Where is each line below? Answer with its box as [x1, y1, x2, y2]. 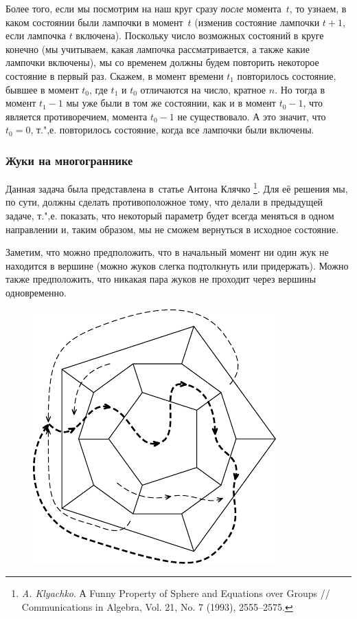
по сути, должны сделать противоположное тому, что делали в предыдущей [5, 195, 323, 209]
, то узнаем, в [289, 1, 347, 15]
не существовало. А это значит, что [177, 109, 326, 123]
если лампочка [5, 28, 66, 43]
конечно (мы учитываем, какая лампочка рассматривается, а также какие [5, 41, 310, 56]
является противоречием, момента [5, 109, 148, 123]
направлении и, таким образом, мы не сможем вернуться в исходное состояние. [5, 221, 339, 236]
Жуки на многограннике [5, 151, 133, 169]
